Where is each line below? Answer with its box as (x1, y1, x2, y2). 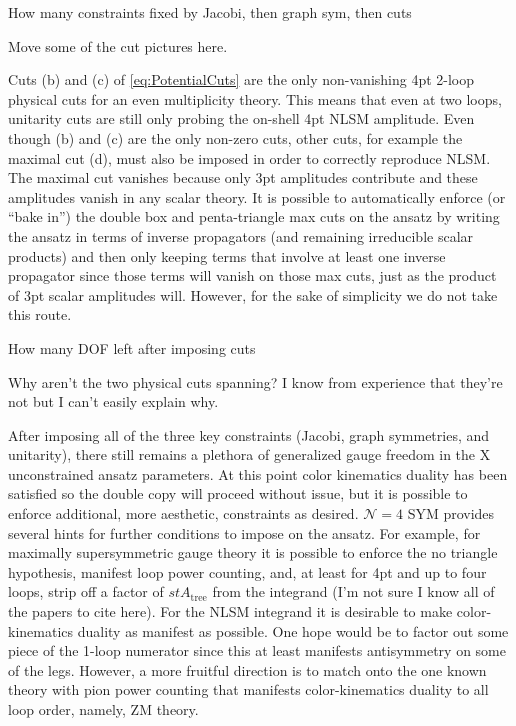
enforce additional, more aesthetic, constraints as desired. (8, 503, 359, 524)
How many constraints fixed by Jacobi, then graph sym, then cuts (8, 2, 412, 22)
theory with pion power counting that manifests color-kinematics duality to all (8, 679, 489, 700)
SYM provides (407, 503, 495, 524)
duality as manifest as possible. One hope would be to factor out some (77, 620, 509, 641)
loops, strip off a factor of (8, 581, 164, 602)
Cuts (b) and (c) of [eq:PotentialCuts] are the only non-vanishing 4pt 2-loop (8, 69, 475, 90)
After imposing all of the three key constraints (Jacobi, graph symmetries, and (8, 424, 490, 445)
